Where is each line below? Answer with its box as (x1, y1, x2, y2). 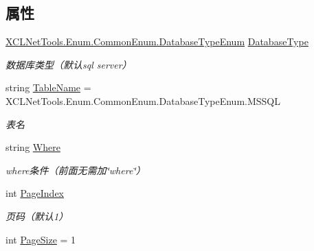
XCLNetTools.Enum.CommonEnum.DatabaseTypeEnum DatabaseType (5, 34, 309, 49)
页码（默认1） (5, 208, 69, 223)
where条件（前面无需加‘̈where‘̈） (5, 163, 146, 177)
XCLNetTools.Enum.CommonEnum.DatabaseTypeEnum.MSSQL (5, 93, 280, 108)
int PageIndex (5, 186, 64, 200)
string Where (5, 140, 60, 154)
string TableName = (5, 80, 91, 95)
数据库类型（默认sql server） (5, 57, 132, 71)
